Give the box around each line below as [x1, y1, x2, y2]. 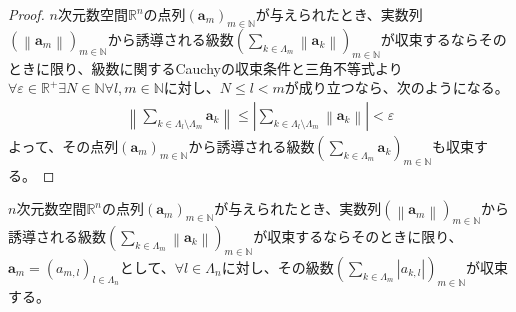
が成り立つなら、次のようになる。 [284, 77, 509, 98]
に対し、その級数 [221, 256, 334, 277]
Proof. [8, 4, 45, 24]
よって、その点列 [8, 135, 119, 156]
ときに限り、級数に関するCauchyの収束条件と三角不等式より [8, 57, 403, 78]
